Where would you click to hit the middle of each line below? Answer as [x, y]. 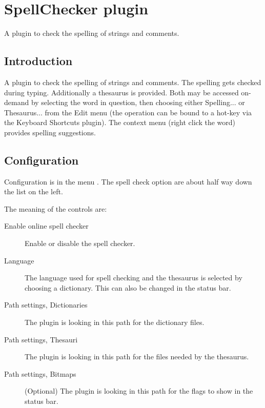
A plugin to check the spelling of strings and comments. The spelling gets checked [133, 82]
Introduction [38, 61]
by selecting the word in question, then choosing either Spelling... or [138, 102]
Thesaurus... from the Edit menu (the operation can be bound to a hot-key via [128, 112]
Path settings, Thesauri [41, 339]
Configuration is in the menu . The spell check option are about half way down [128, 181]
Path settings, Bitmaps [40, 373]
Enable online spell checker [46, 226]
